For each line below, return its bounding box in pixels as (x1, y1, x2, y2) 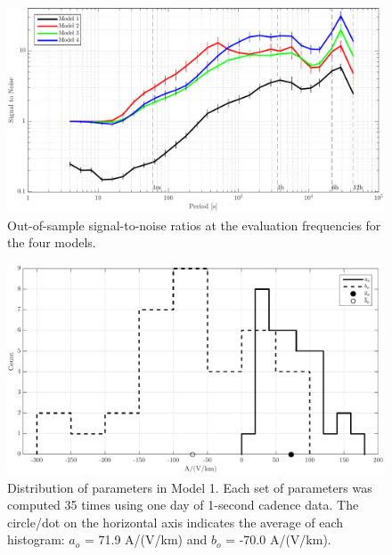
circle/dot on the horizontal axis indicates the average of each (7, 512, 344, 531)
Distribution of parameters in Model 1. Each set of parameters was (7, 478, 372, 496)
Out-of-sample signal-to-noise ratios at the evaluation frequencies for (7, 215, 381, 234)
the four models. (7, 233, 96, 252)
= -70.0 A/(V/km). (225, 530, 331, 549)
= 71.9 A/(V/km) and (84, 530, 208, 549)
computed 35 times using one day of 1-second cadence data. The (7, 495, 359, 514)
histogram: (7, 530, 65, 549)
